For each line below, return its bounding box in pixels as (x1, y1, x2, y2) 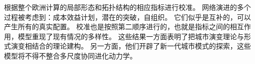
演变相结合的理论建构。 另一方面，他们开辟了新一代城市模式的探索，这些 (10, 41, 251, 51)
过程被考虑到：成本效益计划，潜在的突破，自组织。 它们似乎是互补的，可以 (4, 11, 251, 22)
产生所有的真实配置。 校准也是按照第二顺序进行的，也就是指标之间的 (4, 21, 230, 32)
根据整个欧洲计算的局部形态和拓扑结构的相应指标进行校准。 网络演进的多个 (4, 2, 251, 12)
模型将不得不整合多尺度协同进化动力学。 (4, 50, 137, 61)
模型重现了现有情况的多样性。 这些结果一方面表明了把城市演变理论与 (17, 31, 244, 41)
